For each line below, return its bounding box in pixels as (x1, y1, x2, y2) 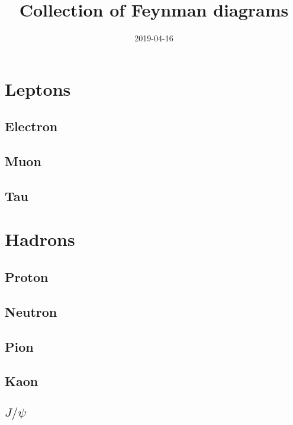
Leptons (5, 76, 71, 100)
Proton (5, 268, 49, 286)
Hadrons (5, 227, 75, 251)
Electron (5, 117, 58, 135)
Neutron (5, 302, 57, 320)
